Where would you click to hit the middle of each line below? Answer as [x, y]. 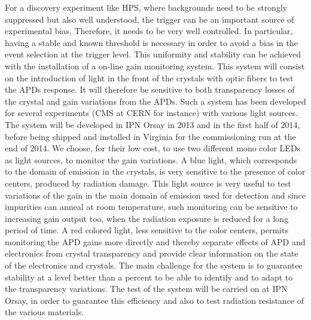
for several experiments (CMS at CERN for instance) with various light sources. [151, 113]
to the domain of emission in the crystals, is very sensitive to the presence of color [155, 171]
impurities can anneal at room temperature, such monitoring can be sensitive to [151, 207]
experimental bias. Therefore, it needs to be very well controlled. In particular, [149, 31]
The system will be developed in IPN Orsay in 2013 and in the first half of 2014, [153, 124]
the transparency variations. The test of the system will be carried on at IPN [146, 289]
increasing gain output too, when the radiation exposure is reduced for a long [147, 218]
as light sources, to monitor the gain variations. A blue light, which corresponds [151, 159]
